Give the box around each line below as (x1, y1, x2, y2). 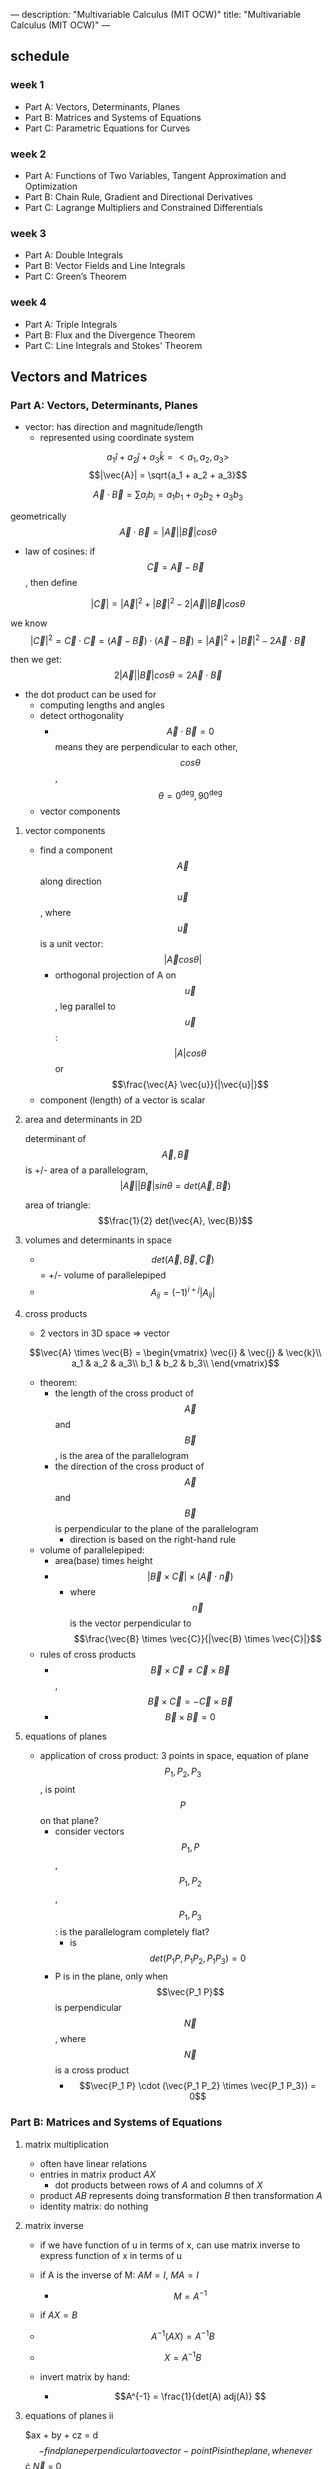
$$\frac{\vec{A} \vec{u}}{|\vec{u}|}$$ (111, 1078, 270, 1090)
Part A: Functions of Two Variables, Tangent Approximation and (24, 169, 287, 181)
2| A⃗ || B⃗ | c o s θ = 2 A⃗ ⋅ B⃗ (113, 669, 223, 681)
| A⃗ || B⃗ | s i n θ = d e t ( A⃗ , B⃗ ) (119, 1179, 232, 1191)
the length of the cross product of (54, 1387, 195, 1399)
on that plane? (39, 1815, 99, 1827)
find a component (39, 844, 113, 856)
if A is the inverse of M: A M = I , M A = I (39, 2269, 199, 2281)
